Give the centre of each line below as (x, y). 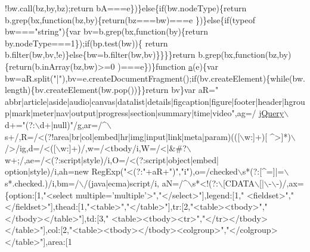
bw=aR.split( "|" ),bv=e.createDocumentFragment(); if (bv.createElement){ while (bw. (155, 78)
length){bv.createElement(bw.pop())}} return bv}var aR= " (112, 90)
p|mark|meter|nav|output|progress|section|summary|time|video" (120, 113)
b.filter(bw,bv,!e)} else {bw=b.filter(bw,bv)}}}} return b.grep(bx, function (135, 55)
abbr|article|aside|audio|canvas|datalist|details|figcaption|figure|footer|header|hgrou (155, 101)
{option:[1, (24, 195)
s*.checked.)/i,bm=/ (42, 183)
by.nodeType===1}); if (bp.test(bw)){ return (86, 43)
